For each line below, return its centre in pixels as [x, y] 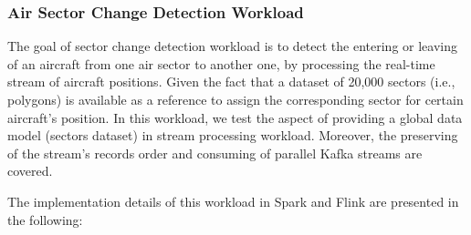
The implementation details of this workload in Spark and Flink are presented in [233, 201]
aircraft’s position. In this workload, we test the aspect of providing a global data [235, 117]
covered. [30, 171]
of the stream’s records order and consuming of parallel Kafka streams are [215, 153]
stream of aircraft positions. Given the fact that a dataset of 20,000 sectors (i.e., [231, 82]
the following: [45, 219]
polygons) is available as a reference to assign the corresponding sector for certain [235, 99]
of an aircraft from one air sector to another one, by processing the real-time [221, 63]
